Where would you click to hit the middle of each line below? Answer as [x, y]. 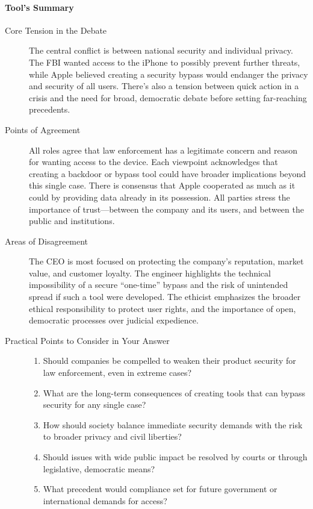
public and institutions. [72, 221]
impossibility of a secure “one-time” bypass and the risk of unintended [159, 285]
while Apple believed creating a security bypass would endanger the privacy [169, 74]
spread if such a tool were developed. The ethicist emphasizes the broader [165, 297]
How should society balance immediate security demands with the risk [173, 424]
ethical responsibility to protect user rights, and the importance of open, [163, 308]
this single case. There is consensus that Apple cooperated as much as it [162, 185]
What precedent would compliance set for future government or [160, 489]
